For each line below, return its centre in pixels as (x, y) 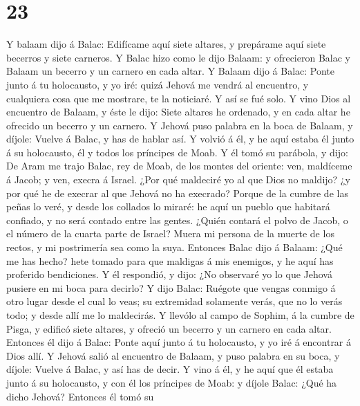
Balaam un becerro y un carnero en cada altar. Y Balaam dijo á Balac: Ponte (171, 71)
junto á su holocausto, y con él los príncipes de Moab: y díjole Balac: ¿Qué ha (172, 382)
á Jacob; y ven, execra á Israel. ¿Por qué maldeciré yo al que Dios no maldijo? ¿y (178, 179)
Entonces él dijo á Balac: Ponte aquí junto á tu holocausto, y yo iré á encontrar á (179, 342)
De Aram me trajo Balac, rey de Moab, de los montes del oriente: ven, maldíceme (179, 166)
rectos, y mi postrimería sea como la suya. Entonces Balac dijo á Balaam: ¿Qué (174, 247)
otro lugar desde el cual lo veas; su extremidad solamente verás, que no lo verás (174, 301)
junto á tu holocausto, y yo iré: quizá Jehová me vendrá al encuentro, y (158, 84)
